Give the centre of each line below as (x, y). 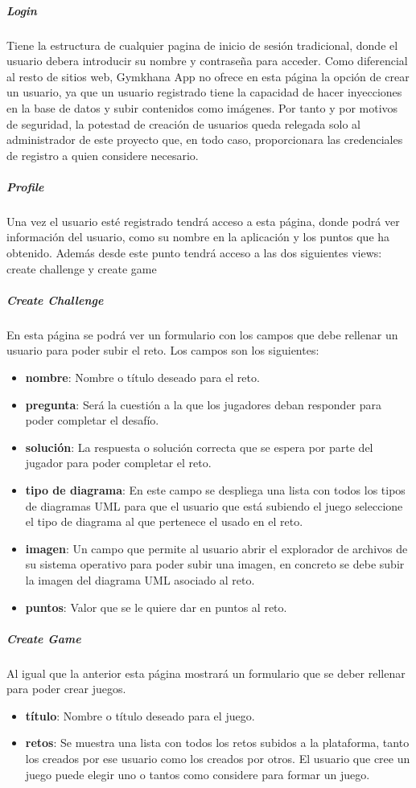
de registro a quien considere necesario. (103, 155)
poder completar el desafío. (92, 420)
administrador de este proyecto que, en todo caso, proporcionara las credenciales (205, 140)
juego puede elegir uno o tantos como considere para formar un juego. (198, 774)
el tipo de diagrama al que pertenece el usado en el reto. (164, 521)
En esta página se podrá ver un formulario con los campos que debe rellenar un (202, 334)
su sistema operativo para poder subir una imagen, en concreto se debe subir (215, 564)
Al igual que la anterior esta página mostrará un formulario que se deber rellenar (206, 673)
